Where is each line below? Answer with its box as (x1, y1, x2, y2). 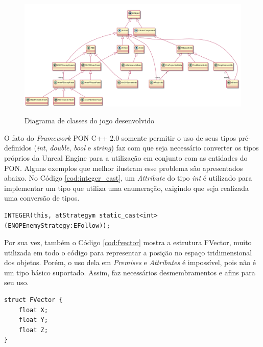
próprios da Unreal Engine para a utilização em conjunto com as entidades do (4, 152, 248, 163)
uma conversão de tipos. (4, 192, 80, 203)
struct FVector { (4, 296, 63, 304)
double (50, 142, 69, 153)
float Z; (18, 326, 48, 334)
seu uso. (4, 277, 29, 288)
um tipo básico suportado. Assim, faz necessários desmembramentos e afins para (4, 267, 255, 277)
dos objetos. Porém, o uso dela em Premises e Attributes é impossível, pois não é (4, 257, 256, 268)
